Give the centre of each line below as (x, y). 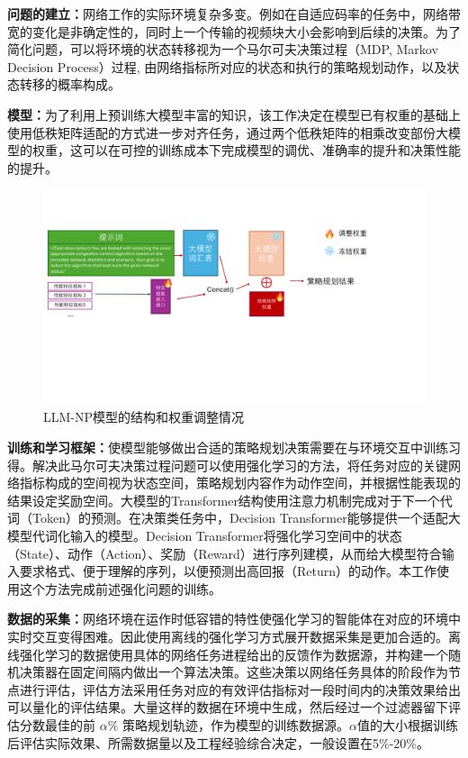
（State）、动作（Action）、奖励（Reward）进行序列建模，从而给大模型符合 (225, 553)
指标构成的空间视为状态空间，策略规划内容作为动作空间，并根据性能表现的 (240, 483)
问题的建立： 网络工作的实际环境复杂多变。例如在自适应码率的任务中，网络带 (234, 14)
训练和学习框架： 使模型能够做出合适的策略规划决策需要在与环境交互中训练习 (234, 447)
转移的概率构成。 (70, 84)
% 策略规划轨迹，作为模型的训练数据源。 (228, 724)
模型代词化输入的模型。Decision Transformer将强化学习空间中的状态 (205, 535)
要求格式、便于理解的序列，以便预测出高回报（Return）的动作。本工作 (228, 571)
